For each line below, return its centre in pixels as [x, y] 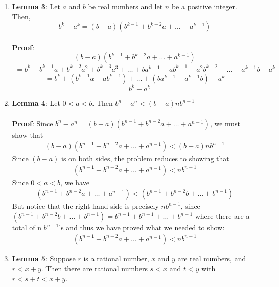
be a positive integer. [204, 6]
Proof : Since [32, 123]
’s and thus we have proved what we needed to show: [142, 227]
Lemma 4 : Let [36, 103]
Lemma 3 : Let [36, 6]
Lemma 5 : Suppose [44, 258]
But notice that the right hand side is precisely [85, 206]
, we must [225, 123]
